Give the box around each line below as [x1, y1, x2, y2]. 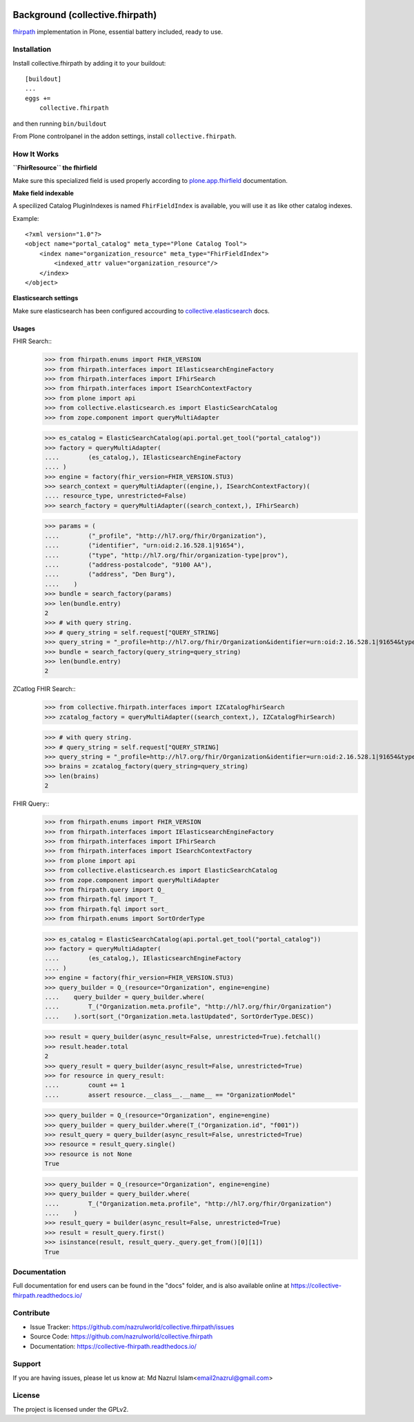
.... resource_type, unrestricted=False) [44, 492, 187, 500]
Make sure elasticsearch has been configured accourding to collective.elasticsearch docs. [12, 306, 270, 315]
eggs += [25, 94, 51, 102]
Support [12, 1359, 41, 1369]
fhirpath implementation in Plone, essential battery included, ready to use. [12, 28, 224, 36]
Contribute [12, 1308, 50, 1318]
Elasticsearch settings [12, 294, 79, 302]
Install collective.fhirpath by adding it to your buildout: [12, 59, 166, 67]
